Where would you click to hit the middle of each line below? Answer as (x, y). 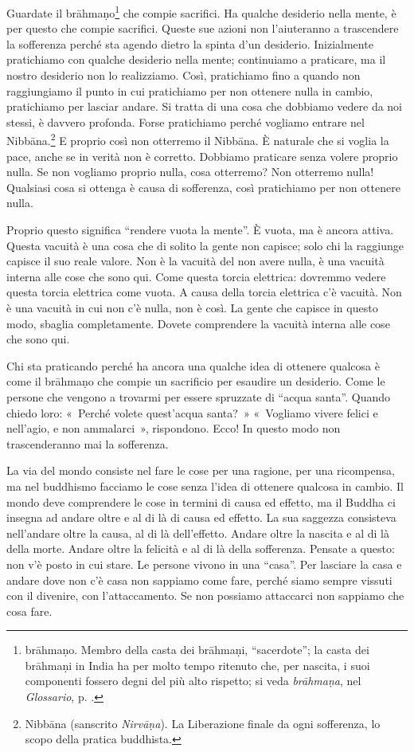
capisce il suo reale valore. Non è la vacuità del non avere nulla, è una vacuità (195, 261)
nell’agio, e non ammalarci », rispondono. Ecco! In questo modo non (174, 428)
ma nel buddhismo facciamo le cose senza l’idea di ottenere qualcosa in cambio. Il (205, 486)
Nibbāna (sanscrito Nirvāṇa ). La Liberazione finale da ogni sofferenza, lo (203, 723)
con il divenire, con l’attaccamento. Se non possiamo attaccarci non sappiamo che (205, 595)
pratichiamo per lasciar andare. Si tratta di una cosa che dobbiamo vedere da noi (205, 106)
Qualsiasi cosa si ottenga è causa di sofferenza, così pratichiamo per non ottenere (203, 187)
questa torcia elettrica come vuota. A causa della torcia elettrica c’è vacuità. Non (204, 292)
